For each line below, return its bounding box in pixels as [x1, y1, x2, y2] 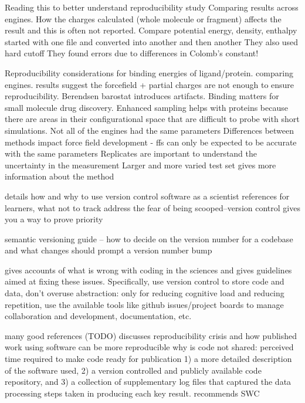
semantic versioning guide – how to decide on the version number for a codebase [5, 232, 293, 245]
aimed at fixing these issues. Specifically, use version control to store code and [5, 275, 284, 287]
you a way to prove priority [5, 213, 103, 225]
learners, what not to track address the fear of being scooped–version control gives [5, 201, 300, 214]
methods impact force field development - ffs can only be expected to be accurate [5, 136, 297, 148]
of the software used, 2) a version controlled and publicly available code [5, 364, 262, 376]
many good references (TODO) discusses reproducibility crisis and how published [5, 329, 297, 341]
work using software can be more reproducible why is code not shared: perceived [5, 341, 294, 353]
